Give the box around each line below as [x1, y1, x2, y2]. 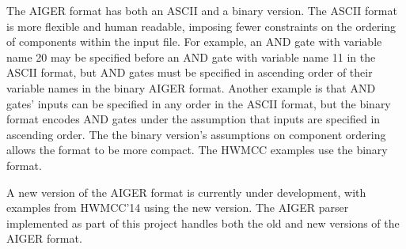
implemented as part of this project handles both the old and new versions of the [6, 214, 400, 231]
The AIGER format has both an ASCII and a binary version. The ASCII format [6, 2, 397, 18]
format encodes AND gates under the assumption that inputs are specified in [6, 111, 381, 127]
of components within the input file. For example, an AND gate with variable [6, 33, 382, 50]
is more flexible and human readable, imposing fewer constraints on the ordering [6, 17, 397, 34]
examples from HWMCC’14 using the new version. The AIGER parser [6, 199, 349, 216]
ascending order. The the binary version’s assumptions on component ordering [6, 126, 386, 142]
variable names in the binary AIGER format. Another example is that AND [6, 79, 376, 96]
